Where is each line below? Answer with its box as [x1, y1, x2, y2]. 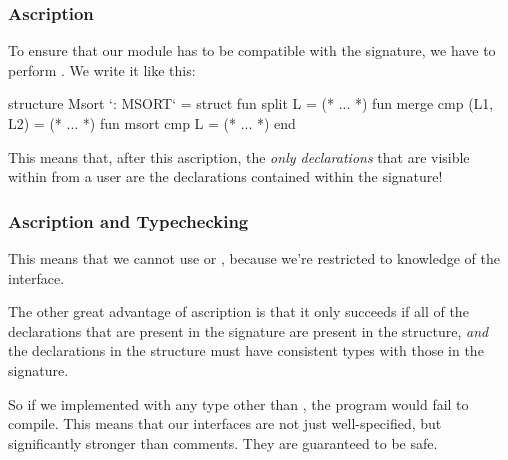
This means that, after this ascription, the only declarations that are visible [8, 146, 470, 167]
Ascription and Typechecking [8, 208, 249, 233]
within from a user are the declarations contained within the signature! [8, 166, 443, 187]
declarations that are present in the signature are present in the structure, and [8, 320, 489, 341]
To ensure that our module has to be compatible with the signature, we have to [8, 40, 496, 61]
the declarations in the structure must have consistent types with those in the [8, 340, 484, 361]
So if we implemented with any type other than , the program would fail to [8, 393, 469, 414]
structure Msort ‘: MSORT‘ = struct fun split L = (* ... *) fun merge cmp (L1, [8, 93, 494, 114]
